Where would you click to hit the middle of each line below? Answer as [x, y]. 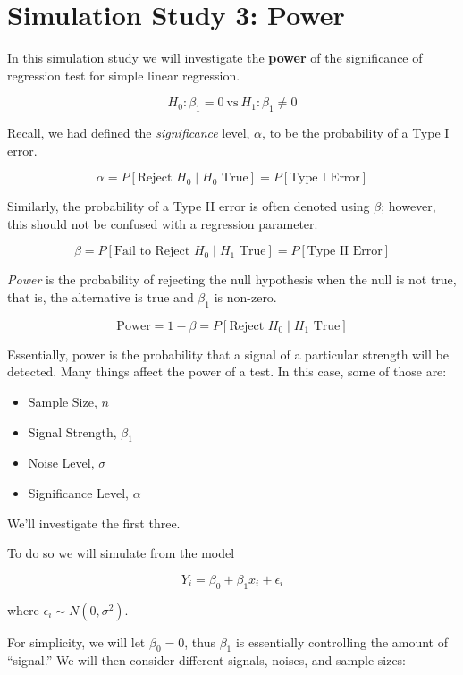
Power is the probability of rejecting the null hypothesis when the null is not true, [232, 279]
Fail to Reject [152, 252]
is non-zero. [245, 297]
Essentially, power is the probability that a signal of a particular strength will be [228, 354]
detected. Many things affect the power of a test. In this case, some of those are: [227, 371]
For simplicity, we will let [76, 641]
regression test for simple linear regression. [124, 75]
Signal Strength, [72, 431]
